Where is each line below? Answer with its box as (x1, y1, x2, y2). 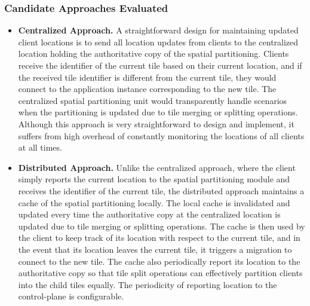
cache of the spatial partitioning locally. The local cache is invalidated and (18, 196, 290, 209)
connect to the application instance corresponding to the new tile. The (18, 82, 277, 95)
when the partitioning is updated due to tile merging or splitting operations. (18, 106, 298, 118)
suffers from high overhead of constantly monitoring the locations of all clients (18, 129, 305, 142)
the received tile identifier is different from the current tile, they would (18, 71, 277, 83)
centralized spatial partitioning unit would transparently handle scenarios (18, 94, 287, 106)
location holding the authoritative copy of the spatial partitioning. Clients (18, 47, 289, 60)
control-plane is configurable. (18, 290, 124, 302)
